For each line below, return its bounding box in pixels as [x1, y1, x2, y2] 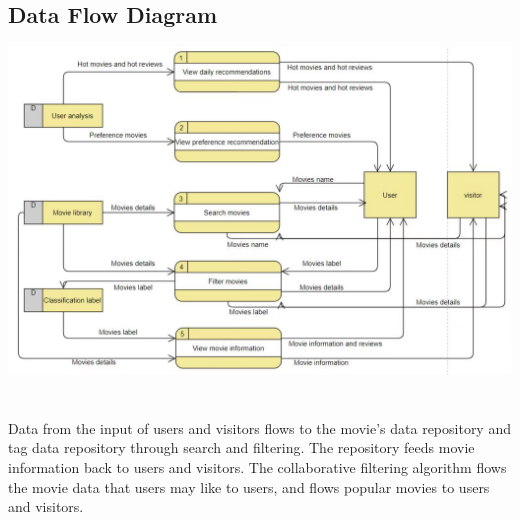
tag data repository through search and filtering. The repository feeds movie [8, 437, 475, 458]
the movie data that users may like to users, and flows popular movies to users [8, 476, 490, 497]
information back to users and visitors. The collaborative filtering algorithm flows [8, 456, 507, 477]
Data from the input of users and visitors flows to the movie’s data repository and [8, 417, 511, 438]
